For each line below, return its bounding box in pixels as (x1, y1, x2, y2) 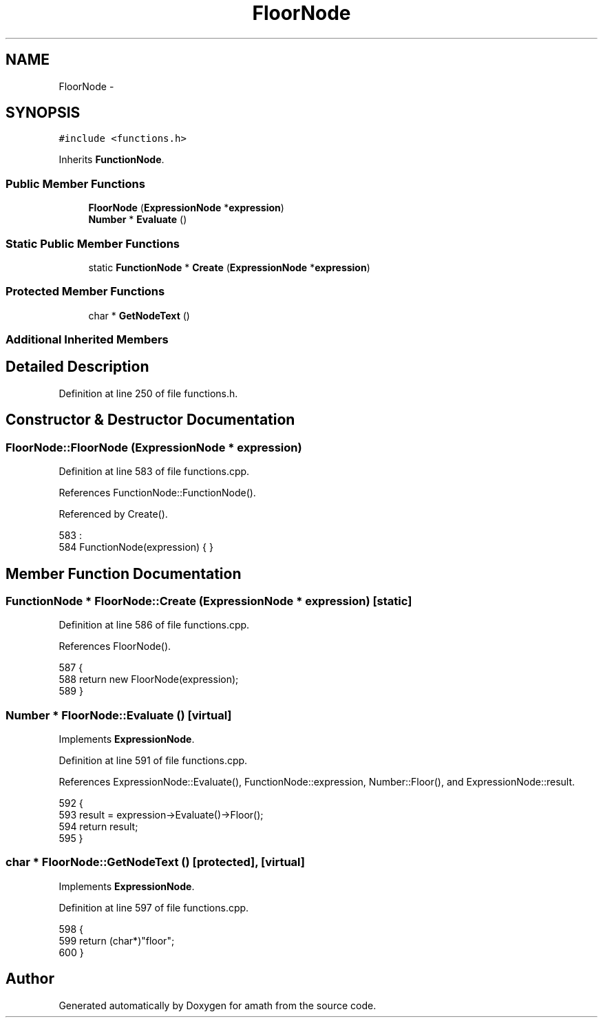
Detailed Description (6, 358, 149, 376)
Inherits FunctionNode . (59, 154, 165, 166)
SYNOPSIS (6, 104, 81, 122)
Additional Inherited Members (6, 333, 169, 347)
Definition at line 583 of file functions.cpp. (59, 465, 250, 478)
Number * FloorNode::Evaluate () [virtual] (6, 708, 232, 722)
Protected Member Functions (6, 284, 165, 299)
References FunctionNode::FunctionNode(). (59, 487, 256, 499)
